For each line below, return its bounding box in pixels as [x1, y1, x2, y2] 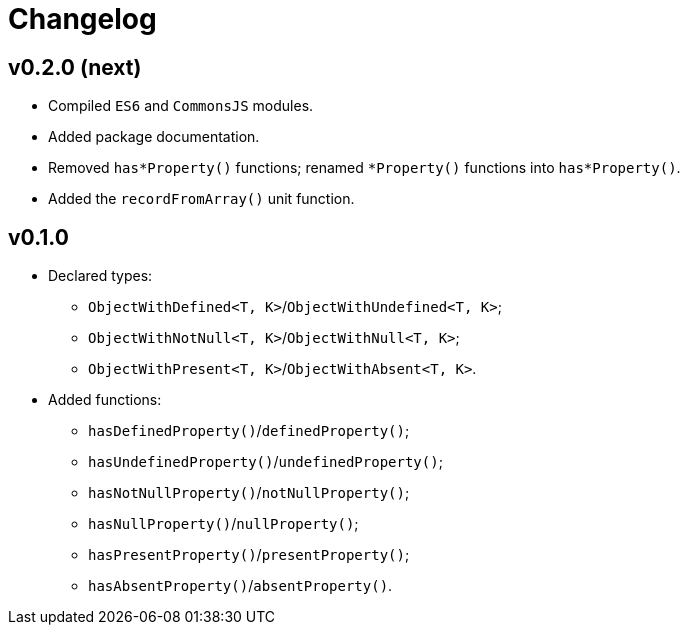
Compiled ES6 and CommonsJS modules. [48, 97, 314, 115]
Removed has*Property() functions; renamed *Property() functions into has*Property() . [48, 159, 681, 177]
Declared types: [48, 267, 153, 285]
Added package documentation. [48, 128, 260, 146]
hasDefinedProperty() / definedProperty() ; [88, 422, 410, 440]
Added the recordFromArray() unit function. [48, 190, 355, 208]
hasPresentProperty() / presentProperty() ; [88, 546, 410, 564]
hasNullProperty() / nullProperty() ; [88, 515, 359, 533]
